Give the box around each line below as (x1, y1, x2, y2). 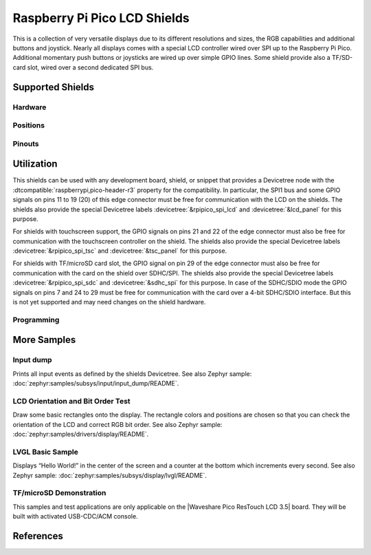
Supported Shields (12, 81, 95, 93)
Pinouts (12, 138, 39, 148)
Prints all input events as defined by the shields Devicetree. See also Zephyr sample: (12, 369, 252, 378)
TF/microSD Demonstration (12, 488, 106, 498)
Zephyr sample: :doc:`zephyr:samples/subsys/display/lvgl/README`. (12, 471, 207, 479)
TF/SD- (332, 54, 353, 62)
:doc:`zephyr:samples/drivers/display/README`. (12, 430, 149, 439)
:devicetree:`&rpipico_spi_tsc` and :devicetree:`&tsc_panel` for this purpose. (12, 247, 227, 255)
